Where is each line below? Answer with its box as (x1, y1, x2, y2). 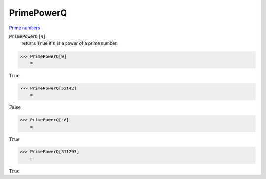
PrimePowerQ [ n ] (9, 33, 45, 39)
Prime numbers (9, 25, 40, 30)
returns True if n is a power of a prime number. (21, 40, 118, 46)
